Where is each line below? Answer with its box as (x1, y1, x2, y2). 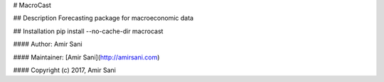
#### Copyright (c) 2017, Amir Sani (13, 66, 117, 74)
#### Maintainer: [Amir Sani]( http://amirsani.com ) (13, 53, 160, 61)
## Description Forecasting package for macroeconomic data (13, 14, 194, 23)
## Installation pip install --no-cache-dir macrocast (13, 27, 164, 35)
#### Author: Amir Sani (13, 40, 82, 49)
